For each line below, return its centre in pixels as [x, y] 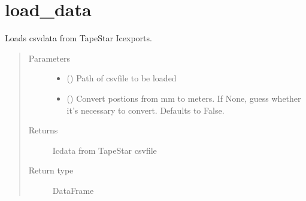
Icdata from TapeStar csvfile [104, 150]
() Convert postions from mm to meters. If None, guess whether [184, 98]
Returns [43, 130]
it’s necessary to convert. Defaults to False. [146, 110]
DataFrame [73, 190]
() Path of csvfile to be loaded [122, 78]
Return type [51, 170]
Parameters [49, 58]
